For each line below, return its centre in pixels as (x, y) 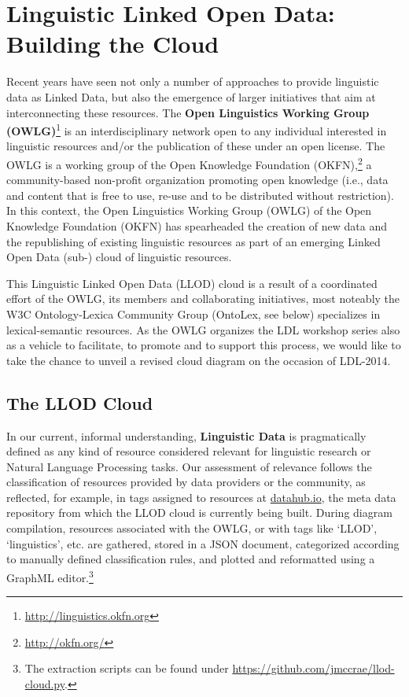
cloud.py (44, 683)
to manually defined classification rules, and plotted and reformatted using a (191, 559)
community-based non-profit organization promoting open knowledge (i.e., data (197, 180)
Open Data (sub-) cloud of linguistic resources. (119, 257)
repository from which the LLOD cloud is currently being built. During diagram (199, 513)
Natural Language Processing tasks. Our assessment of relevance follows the (189, 466)
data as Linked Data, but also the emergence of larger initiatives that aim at (191, 96)
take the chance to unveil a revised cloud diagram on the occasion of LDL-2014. (199, 360)
